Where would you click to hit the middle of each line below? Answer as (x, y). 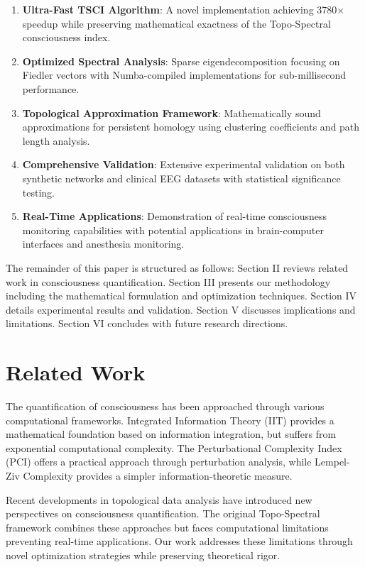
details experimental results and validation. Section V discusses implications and (181, 309)
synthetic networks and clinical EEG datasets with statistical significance (181, 178)
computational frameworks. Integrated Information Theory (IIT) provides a (170, 420)
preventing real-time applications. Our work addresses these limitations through (179, 541)
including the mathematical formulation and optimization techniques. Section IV (181, 296)
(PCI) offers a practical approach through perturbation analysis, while (159, 462)
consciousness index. (66, 37)
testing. (38, 192)
